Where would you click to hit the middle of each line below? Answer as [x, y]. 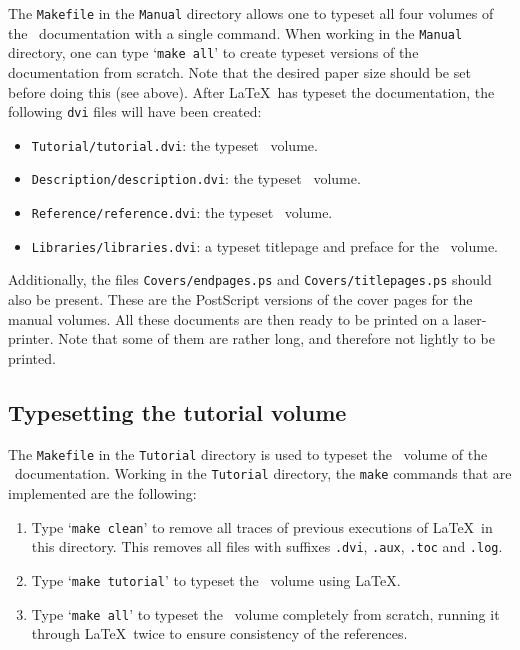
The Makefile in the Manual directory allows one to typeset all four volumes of [251, 13]
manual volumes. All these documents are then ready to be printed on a [228, 318]
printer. [31, 338]
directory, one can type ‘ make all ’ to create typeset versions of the [213, 52]
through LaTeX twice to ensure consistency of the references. [219, 633]
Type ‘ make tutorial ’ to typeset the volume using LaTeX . [216, 579]
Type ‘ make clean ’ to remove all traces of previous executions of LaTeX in [262, 526]
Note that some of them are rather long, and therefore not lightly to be [276, 338]
